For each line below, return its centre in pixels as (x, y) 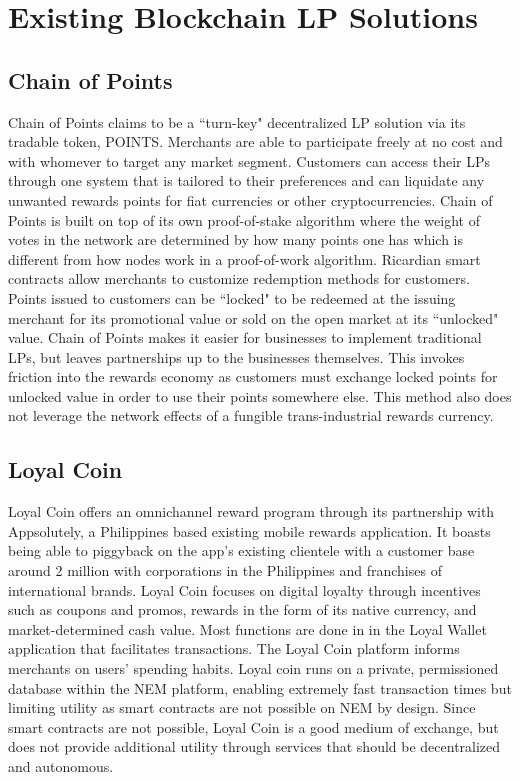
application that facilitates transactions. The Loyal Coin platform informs (234, 648)
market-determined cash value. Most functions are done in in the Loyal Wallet (247, 628)
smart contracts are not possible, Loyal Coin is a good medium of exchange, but (253, 726)
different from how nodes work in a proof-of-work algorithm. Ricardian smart (244, 258)
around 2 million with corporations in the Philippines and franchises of (225, 570)
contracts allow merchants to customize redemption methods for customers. (239, 278)
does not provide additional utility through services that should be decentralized (254, 746)
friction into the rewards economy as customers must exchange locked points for (253, 376)
